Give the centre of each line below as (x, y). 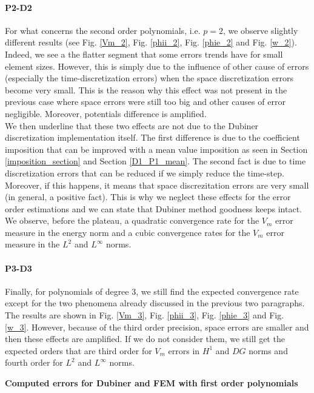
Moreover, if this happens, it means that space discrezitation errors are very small (157, 185)
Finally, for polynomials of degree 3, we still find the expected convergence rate (152, 291)
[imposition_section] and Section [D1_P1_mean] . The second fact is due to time (155, 161)
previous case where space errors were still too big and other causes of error (145, 102)
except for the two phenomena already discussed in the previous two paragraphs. (155, 303)
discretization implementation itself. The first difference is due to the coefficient (152, 137)
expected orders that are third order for (78, 350)
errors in (184, 350)
